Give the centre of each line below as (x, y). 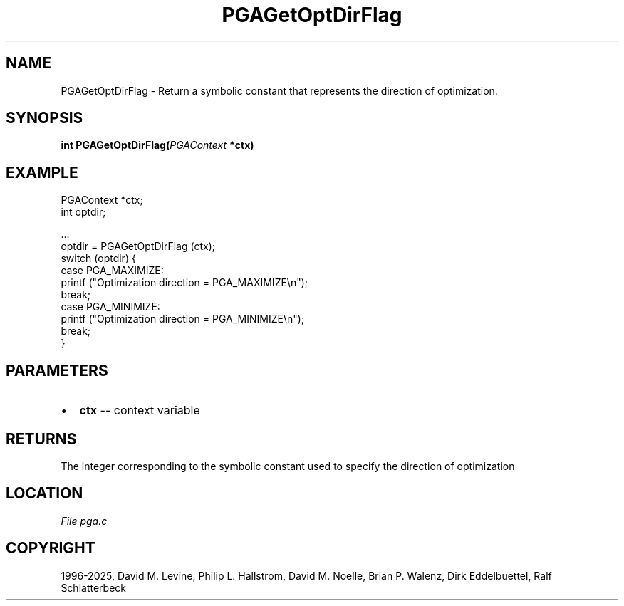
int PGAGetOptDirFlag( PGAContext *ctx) (157, 145)
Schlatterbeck (93, 587)
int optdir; (83, 212)
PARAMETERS (57, 370)
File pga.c (84, 521)
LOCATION (45, 493)
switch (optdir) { (98, 258)
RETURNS (41, 439)
